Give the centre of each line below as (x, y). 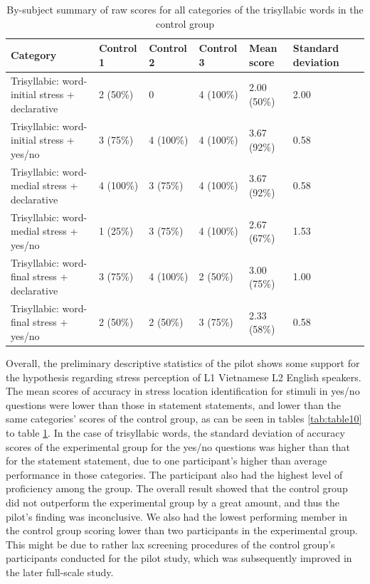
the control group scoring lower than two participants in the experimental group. (182, 530)
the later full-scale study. (60, 572)
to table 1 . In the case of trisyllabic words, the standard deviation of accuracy (175, 433)
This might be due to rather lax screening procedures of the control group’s (170, 544)
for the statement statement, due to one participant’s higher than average (166, 461)
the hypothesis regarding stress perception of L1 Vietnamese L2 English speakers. (184, 377)
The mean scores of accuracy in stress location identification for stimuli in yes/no (183, 391)
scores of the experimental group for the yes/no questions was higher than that (178, 446)
